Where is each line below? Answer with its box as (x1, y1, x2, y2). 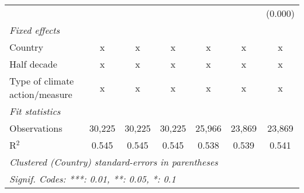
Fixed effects (9, 23, 60, 37)
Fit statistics (9, 104, 61, 118)
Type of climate (9, 74, 74, 87)
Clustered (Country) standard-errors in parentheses (9, 155, 218, 169)
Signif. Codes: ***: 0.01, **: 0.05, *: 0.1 (9, 172, 176, 185)
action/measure (9, 87, 72, 101)
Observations (9, 121, 63, 135)
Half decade (9, 57, 57, 71)
